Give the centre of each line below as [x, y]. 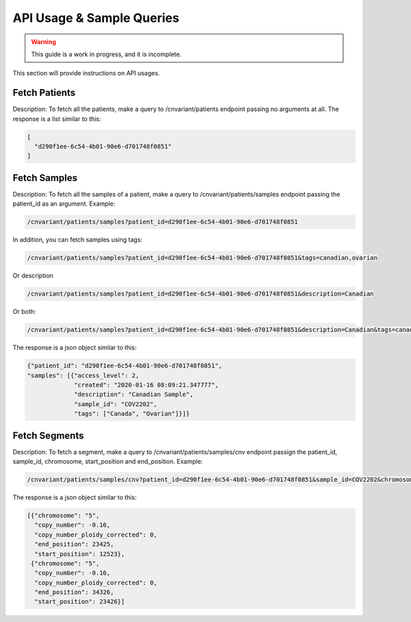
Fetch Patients [44, 93]
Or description [33, 276]
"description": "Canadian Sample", [134, 395]
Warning [43, 42]
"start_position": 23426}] [80, 602]
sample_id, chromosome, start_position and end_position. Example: [108, 461]
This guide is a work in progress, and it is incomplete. [106, 54]
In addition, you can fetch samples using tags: [78, 240]
